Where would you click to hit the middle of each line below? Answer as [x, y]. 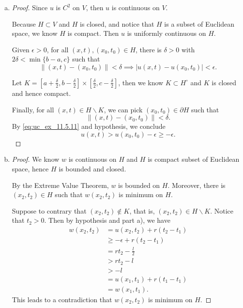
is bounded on [139, 185]
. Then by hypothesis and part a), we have [107, 220]
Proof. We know [36, 159]
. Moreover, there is [197, 185]
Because [24, 23]
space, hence [30, 168]
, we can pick [123, 109]
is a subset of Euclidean [199, 23]
